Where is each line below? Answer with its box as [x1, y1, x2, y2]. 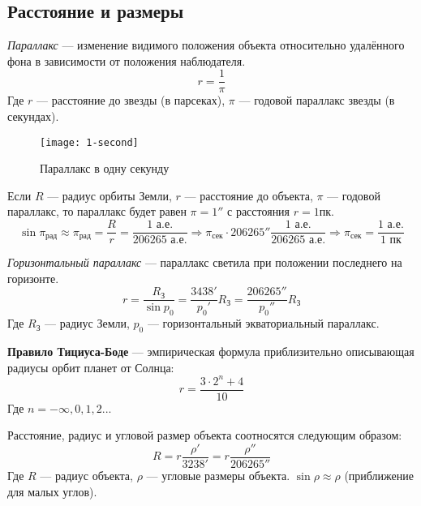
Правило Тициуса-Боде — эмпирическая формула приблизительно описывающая [7, 342, 415, 359]
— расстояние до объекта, [184, 187, 313, 204]
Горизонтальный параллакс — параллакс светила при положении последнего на [7, 254, 402, 271]
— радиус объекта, [40, 466, 133, 483]
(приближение [344, 466, 414, 483]
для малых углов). [7, 482, 97, 500]
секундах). [7, 108, 59, 125]
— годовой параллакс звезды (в [238, 92, 395, 109]
